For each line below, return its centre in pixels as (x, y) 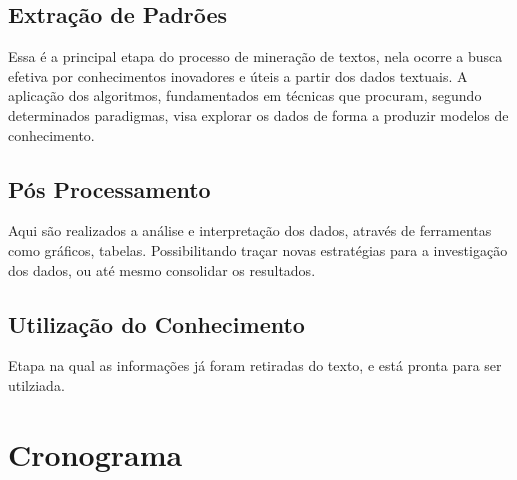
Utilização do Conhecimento (156, 323)
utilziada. (36, 384)
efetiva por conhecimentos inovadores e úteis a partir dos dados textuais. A (238, 75)
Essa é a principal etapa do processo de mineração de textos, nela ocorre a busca (255, 56)
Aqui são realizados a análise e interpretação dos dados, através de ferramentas (250, 230)
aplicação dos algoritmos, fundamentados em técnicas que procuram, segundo (245, 95)
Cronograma (95, 453)
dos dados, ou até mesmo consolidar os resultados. (162, 269)
